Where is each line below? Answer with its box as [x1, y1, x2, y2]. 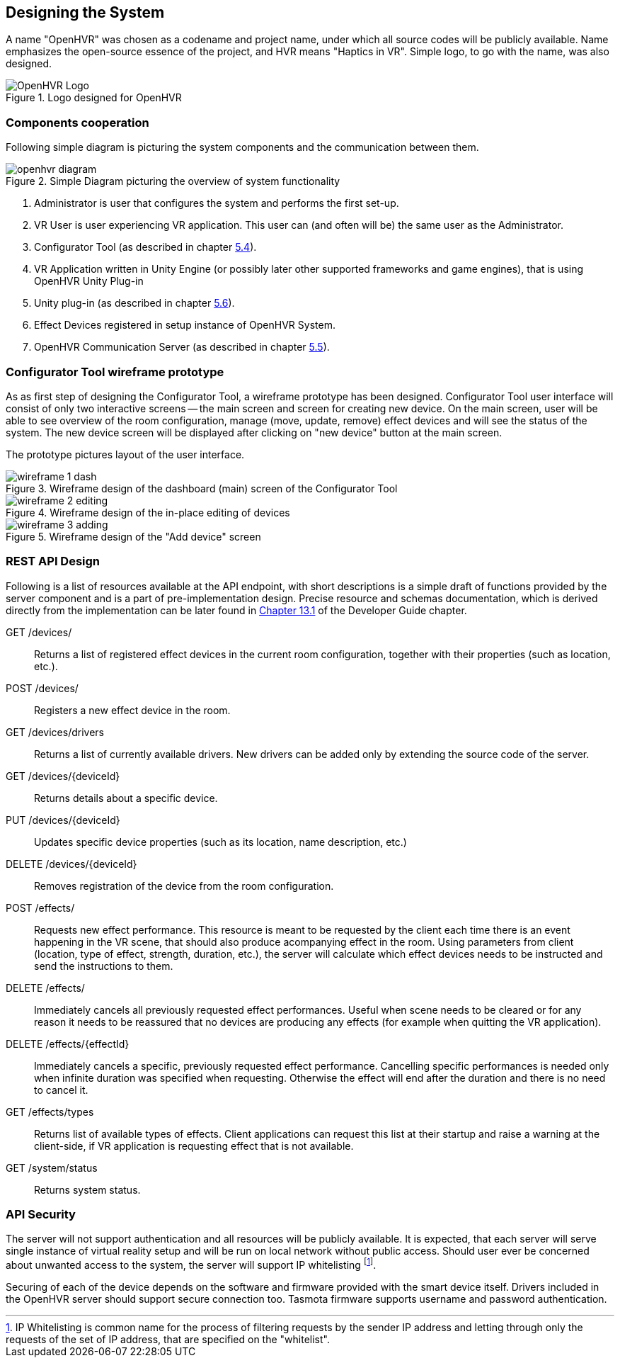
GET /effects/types [6, 1105, 94, 1118]
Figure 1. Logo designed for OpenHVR [6, 91, 182, 104]
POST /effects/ [6, 901, 75, 914]
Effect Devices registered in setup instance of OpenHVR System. [34, 319, 335, 332]
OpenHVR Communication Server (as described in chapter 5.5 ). [34, 341, 330, 354]
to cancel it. [34, 1083, 88, 1096]
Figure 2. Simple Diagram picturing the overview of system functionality [6, 175, 340, 188]
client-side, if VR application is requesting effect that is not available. [34, 1139, 354, 1152]
